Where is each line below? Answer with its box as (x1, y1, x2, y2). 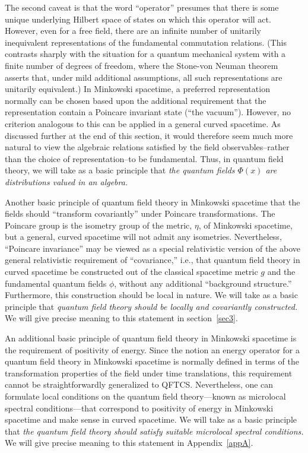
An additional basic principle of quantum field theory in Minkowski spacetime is (5, 332, 297, 344)
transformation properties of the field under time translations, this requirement (5, 366, 293, 379)
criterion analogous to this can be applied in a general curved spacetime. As (5, 117, 281, 129)
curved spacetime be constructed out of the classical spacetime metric (5, 265, 258, 278)
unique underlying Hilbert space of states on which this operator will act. (5, 12, 271, 25)
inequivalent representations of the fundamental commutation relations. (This (5, 36, 287, 48)
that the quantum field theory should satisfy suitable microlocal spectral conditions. (5, 425, 304, 437)
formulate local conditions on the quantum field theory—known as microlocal (5, 390, 286, 402)
